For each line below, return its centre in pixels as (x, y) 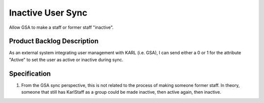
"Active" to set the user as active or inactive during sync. (66, 60)
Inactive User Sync (48, 13)
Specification (30, 73)
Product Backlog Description (54, 41)
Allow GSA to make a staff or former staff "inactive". (61, 27)
